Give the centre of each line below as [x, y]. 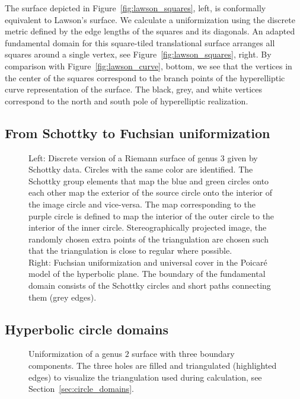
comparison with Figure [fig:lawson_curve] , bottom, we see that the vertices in [149, 66]
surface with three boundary [183, 354]
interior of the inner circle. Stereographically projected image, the [148, 227]
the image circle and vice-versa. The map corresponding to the [142, 204]
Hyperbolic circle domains [87, 329]
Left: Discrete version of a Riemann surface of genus [123, 157]
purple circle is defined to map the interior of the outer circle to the [151, 216]
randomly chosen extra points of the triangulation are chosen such [149, 239]
